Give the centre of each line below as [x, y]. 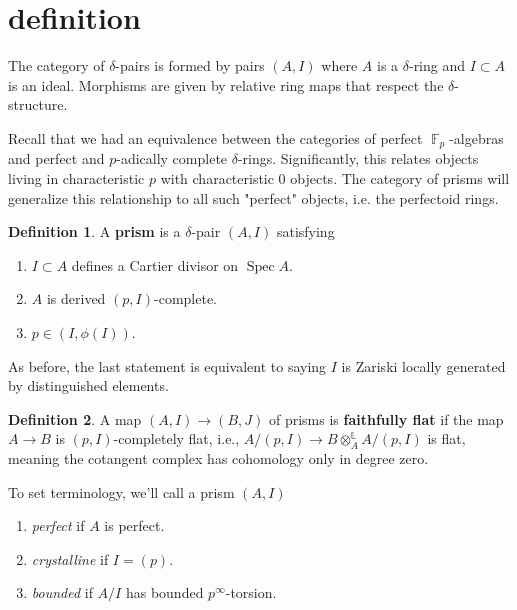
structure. [38, 104]
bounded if [62, 592]
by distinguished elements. [88, 385]
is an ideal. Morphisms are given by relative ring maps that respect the [226, 84]
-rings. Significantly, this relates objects [358, 158]
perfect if [58, 525]
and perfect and [56, 158]
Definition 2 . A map [75, 418]
